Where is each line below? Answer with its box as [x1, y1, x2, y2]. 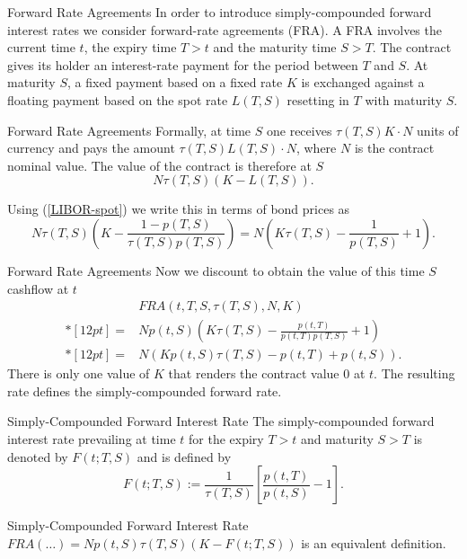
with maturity [365, 90, 443, 109]
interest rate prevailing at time [7, 430, 176, 448]
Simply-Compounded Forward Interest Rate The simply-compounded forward [7, 412, 435, 430]
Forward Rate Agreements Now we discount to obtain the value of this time [7, 261, 425, 279]
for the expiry [189, 430, 264, 448]
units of [417, 120, 459, 139]
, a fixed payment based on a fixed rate [66, 73, 283, 92]
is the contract [354, 138, 435, 157]
